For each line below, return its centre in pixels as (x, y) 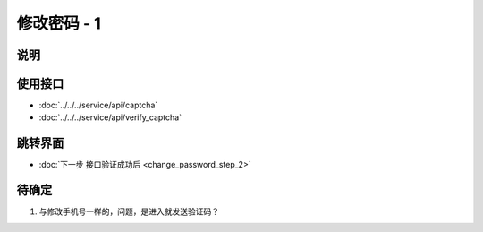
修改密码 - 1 (59, 23)
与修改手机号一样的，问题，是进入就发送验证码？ (129, 211)
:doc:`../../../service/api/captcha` (98, 105)
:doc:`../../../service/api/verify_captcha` (110, 117)
